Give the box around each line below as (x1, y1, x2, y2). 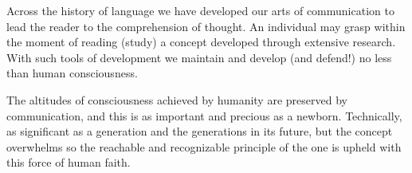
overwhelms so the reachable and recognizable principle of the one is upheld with (6, 138, 402, 155)
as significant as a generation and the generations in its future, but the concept (6, 123, 393, 140)
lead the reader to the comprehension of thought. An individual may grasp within (6, 18, 406, 34)
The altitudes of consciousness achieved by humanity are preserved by (6, 91, 347, 108)
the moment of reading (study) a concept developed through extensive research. (6, 33, 396, 50)
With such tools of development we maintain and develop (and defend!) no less (6, 49, 392, 65)
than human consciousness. (6, 65, 138, 81)
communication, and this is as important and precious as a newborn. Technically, (6, 107, 402, 124)
